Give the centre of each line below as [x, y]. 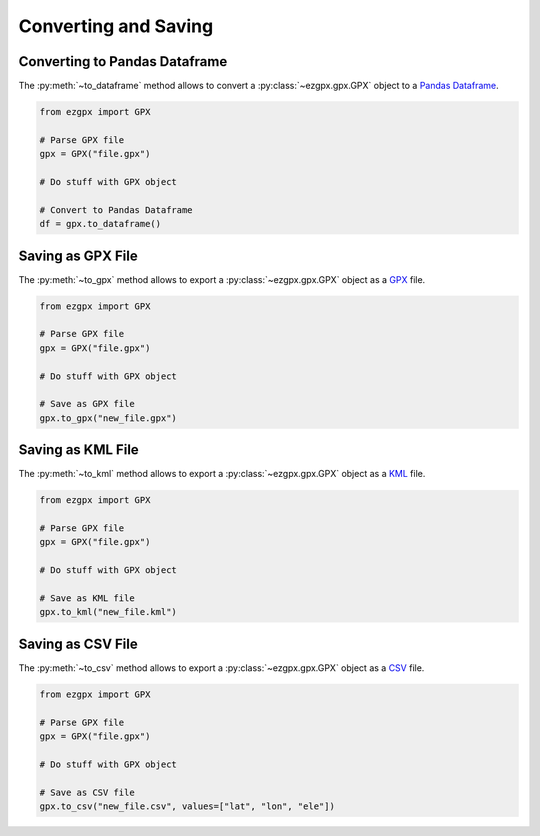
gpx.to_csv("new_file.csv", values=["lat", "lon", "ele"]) [187, 806]
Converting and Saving [116, 26]
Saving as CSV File [78, 643]
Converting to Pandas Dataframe [123, 61]
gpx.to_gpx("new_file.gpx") [108, 418]
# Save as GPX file [87, 404]
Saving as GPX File [78, 255]
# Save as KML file [87, 598]
